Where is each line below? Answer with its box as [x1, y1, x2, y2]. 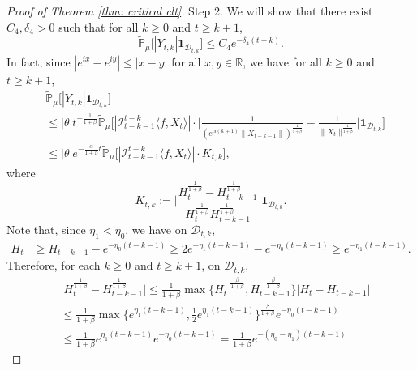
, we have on [125, 220, 187, 237]
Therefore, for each [6, 257, 101, 274]
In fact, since [6, 53, 71, 70]
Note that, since [6, 220, 86, 237]
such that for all [58, 18, 139, 35]
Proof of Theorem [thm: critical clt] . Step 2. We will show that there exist [6, 2, 373, 19]
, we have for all [243, 53, 322, 70]
